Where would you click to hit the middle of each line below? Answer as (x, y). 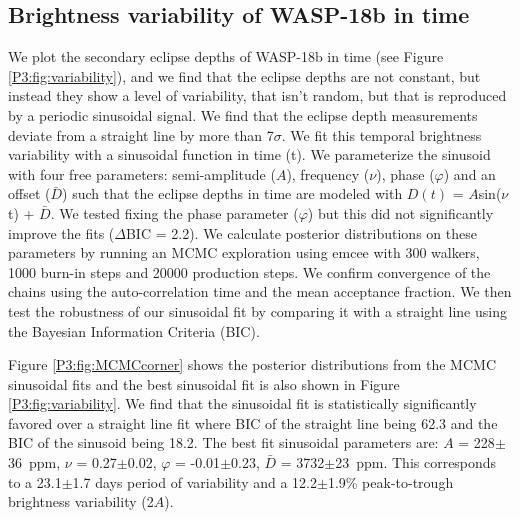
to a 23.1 (35, 481)
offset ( (29, 193)
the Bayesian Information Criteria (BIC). (134, 330)
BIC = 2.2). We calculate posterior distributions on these (301, 232)
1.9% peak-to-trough (390, 481)
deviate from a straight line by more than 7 (141, 134)
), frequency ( (328, 173)
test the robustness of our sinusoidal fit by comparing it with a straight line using (257, 310)
